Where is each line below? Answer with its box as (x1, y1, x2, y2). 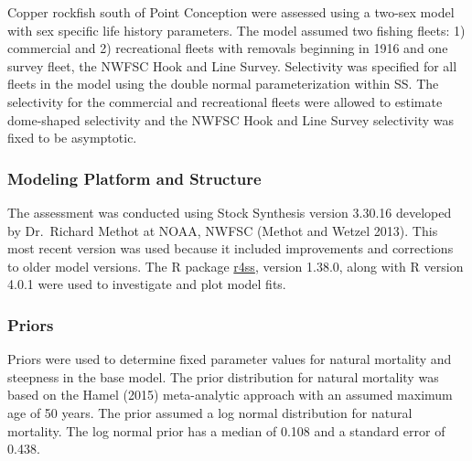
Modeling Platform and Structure (7, 166, 262, 189)
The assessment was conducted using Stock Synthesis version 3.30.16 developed (7, 202, 452, 221)
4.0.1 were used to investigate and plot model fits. (7, 274, 286, 294)
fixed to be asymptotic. (7, 128, 137, 147)
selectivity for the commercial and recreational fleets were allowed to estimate (7, 91, 443, 111)
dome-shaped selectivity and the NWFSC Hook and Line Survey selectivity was (7, 110, 454, 129)
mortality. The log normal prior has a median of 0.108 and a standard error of (7, 421, 445, 440)
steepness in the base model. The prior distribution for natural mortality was (7, 367, 439, 386)
